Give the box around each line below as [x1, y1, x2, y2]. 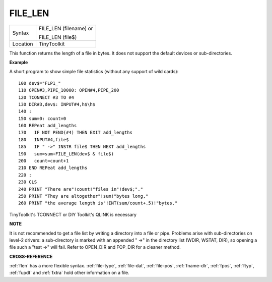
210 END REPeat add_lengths [18, 165, 88, 171]
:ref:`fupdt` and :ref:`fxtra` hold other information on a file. [9, 270, 129, 276]
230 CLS [18, 179, 37, 185]
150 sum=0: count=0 [18, 116, 66, 121]
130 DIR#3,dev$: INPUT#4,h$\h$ [18, 101, 96, 107]
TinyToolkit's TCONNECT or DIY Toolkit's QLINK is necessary [9, 211, 137, 217]
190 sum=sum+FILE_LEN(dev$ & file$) [18, 151, 114, 156]
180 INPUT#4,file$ [18, 137, 69, 142]
